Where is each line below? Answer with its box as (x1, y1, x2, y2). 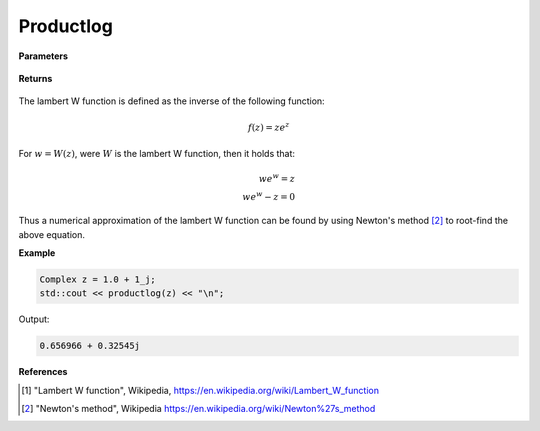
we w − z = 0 (242, 189, 295, 202)
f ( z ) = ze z (247, 120, 290, 133)
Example (18, 246, 56, 259)
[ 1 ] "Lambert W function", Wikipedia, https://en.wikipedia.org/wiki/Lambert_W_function (21, 384, 380, 396)
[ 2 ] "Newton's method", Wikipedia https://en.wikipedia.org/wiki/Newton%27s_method (21, 403, 376, 415)
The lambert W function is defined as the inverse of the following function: (18, 95, 325, 107)
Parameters (18, 50, 69, 62)
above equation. (18, 228, 85, 240)
